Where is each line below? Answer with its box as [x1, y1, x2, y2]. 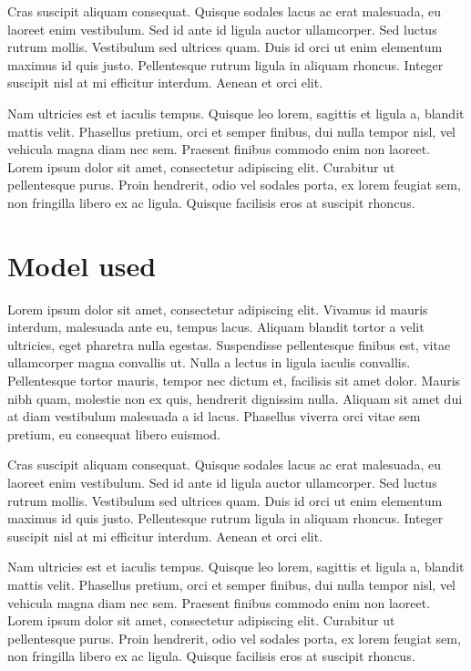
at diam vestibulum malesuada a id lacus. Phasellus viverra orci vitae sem [7, 407, 421, 426]
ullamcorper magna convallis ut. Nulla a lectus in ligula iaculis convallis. [7, 353, 411, 372]
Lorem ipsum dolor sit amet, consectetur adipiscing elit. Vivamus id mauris [7, 299, 428, 318]
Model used [7, 246, 157, 284]
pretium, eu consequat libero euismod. [7, 424, 220, 443]
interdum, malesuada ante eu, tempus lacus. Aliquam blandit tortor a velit [7, 317, 425, 336]
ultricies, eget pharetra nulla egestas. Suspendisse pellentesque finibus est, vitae [7, 335, 451, 354]
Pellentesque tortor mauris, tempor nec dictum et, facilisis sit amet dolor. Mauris [7, 371, 461, 390]
